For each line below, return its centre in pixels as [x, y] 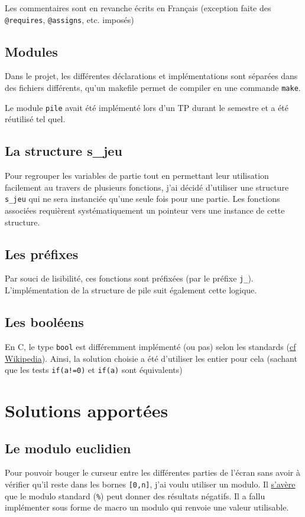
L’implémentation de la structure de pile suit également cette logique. [131, 290]
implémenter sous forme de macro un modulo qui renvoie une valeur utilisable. [147, 507]
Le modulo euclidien [68, 448]
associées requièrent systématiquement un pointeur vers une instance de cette [145, 210]
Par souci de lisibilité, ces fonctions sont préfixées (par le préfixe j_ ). [129, 278]
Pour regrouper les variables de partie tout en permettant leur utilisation [137, 176]
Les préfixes [42, 253]
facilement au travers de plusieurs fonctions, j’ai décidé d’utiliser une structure [147, 187]
